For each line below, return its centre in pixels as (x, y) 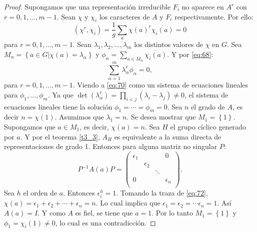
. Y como (51, 213)
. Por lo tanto (172, 213)
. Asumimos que (79, 117)
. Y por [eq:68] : (190, 54)
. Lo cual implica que (128, 203)
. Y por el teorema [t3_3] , (60, 136)
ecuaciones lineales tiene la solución (58, 106)
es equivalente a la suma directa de (168, 136)
